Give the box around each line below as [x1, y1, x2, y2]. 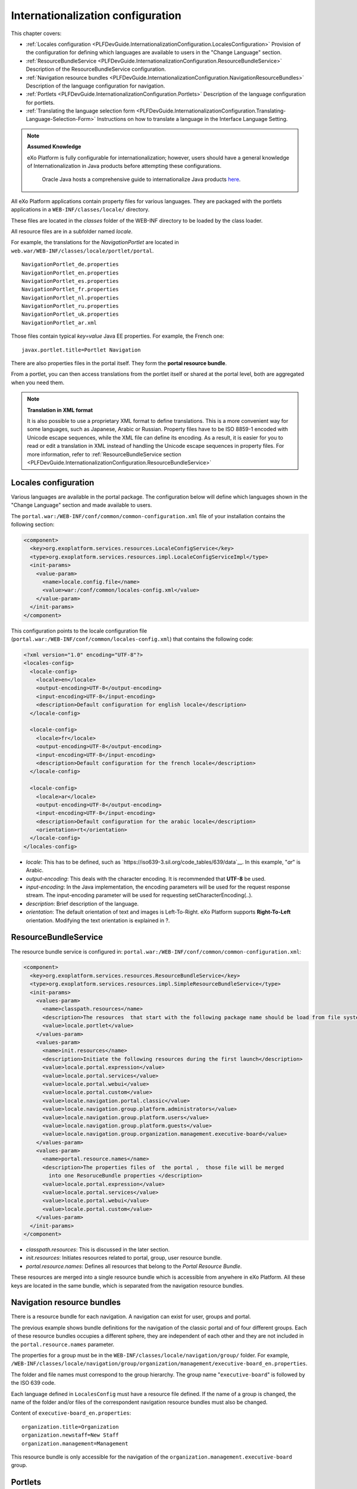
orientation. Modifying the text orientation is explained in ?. [26, 917, 170, 924]
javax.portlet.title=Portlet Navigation [21, 346, 141, 353]
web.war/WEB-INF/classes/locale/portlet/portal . [11, 247, 154, 254]
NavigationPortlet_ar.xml [21, 319, 98, 326]
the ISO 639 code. [11, 1379, 56, 1387]
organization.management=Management [21, 1440, 129, 1447]
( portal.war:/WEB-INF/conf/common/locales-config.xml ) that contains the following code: [11, 635, 253, 643]
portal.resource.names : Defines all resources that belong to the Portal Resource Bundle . [26, 1263, 242, 1270]
